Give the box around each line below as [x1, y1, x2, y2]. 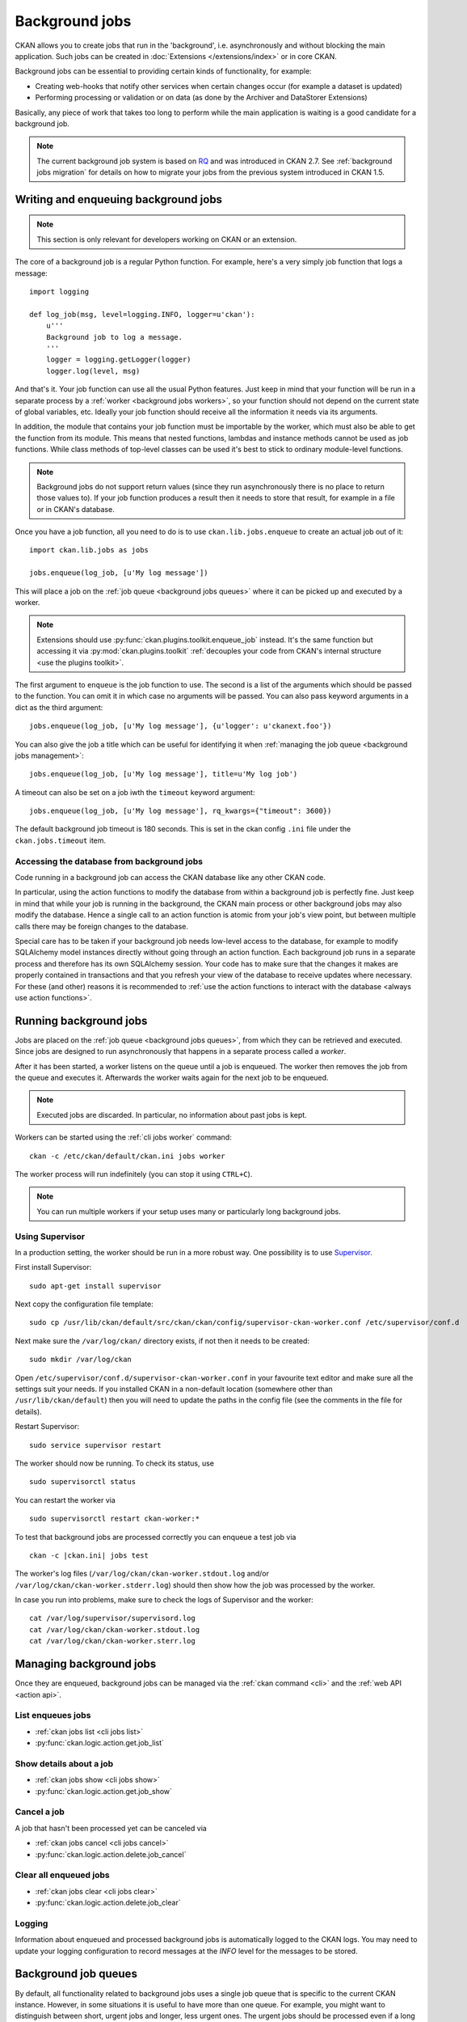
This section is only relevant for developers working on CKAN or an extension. [36, 235, 297, 244]
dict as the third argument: [15, 702, 103, 712]
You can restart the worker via [15, 1495, 116, 1504]
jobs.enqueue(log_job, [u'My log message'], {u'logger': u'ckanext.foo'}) [29, 721, 332, 731]
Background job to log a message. [45, 332, 183, 341]
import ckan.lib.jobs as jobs [29, 546, 149, 555]
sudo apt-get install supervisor [29, 1281, 162, 1290]
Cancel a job [15, 1806, 65, 1817]
